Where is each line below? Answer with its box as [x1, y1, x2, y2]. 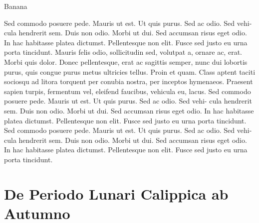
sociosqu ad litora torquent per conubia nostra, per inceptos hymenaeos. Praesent [4, 76, 253, 87]
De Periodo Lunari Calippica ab [4, 183, 229, 204]
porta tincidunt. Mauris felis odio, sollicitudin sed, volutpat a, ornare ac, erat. [4, 47, 242, 57]
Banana [4, 1, 27, 11]
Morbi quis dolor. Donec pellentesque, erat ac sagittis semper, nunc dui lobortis [4, 56, 248, 67]
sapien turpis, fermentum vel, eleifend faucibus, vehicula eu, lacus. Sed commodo [4, 86, 251, 96]
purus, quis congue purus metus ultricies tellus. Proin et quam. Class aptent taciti [4, 66, 256, 77]
